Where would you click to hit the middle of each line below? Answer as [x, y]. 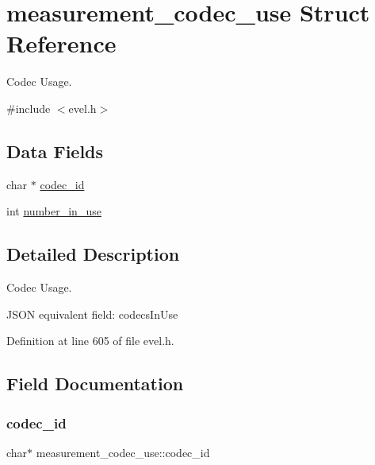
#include [29, 108]
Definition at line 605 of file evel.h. [90, 341]
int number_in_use [54, 211]
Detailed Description [93, 254]
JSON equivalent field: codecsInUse [92, 314]
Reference [61, 43]
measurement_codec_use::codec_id [123, 452]
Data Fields [55, 151]
